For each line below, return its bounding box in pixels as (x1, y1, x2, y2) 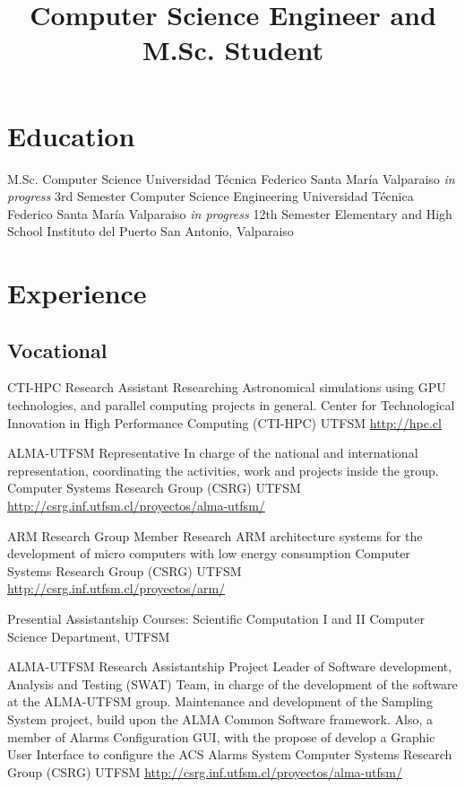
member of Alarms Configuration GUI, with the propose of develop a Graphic (7, 727, 435, 746)
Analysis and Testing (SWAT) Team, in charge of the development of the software (7, 674, 458, 693)
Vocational (7, 336, 108, 363)
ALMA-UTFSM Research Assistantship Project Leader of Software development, (7, 657, 452, 676)
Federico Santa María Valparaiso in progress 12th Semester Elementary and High (7, 204, 452, 223)
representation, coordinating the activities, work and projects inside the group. (7, 460, 439, 479)
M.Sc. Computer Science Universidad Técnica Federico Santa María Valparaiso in (7, 169, 455, 188)
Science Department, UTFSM (7, 626, 170, 645)
